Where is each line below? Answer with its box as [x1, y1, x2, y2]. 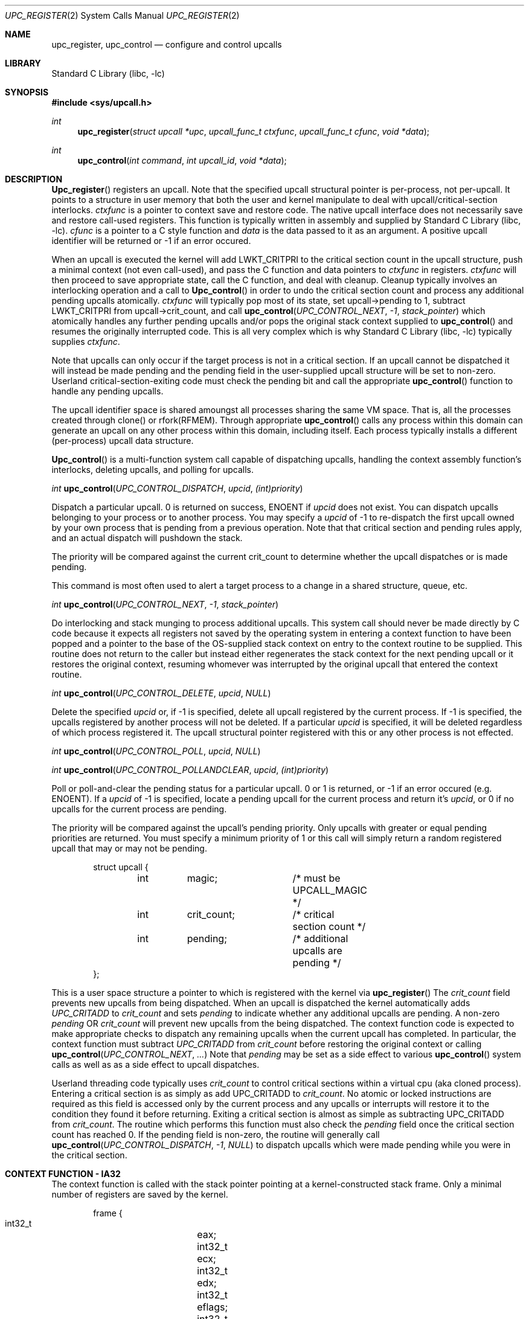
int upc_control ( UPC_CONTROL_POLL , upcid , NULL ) [51, 746, 261, 756]
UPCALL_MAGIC [292, 884, 367, 896]
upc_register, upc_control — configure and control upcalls [51, 39, 282, 50]
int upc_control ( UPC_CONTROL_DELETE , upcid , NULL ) [51, 688, 271, 698]
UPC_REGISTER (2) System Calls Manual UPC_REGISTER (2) [5, 10, 240, 21]
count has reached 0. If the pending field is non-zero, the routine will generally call [51, 1129, 380, 1140]
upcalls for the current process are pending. [51, 804, 227, 814]
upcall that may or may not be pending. [51, 843, 207, 853]
